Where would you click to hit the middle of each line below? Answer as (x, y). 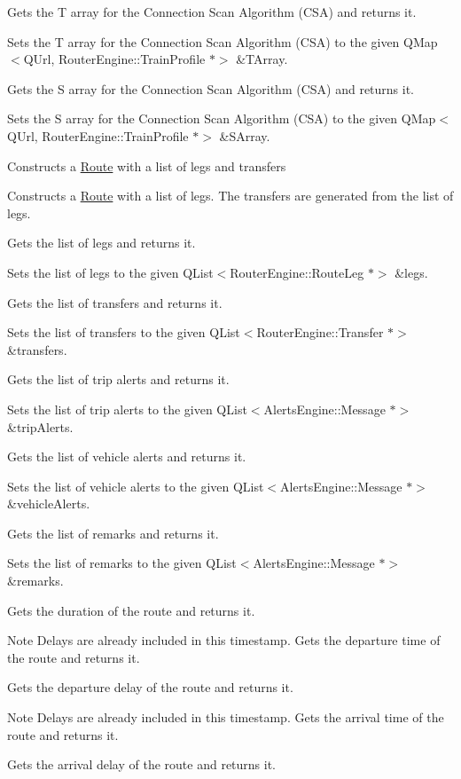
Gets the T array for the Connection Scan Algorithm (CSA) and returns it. (212, 12)
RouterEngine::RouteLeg (297, 272)
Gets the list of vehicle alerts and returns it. (127, 456)
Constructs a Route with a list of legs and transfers (147, 165)
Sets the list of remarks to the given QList (122, 563)
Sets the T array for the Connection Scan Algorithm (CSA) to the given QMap (223, 41)
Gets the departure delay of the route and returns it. (150, 687)
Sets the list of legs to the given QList (110, 272)
